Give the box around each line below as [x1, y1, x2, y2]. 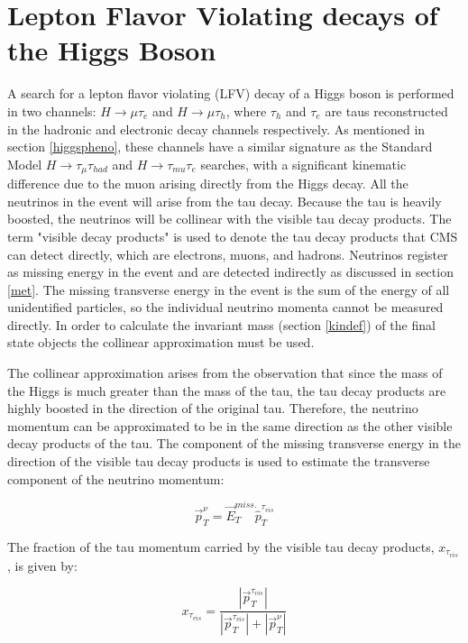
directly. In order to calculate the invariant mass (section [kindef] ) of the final [7, 315, 436, 334]
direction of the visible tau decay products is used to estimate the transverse [7, 452, 430, 471]
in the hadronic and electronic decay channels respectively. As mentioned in [7, 119, 426, 138]
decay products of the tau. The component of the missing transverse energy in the [7, 434, 461, 453]
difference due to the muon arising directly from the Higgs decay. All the [7, 174, 408, 193]
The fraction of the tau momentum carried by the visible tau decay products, [7, 537, 435, 556]
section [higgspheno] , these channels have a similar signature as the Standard [7, 137, 433, 156]
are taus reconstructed [325, 101, 448, 120]
